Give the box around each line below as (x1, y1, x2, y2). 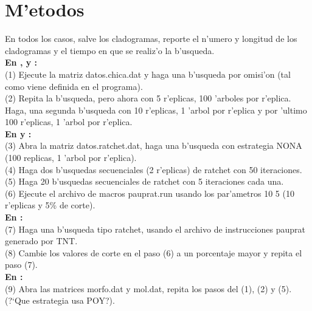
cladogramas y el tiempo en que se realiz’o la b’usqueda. (5, 44, 215, 56)
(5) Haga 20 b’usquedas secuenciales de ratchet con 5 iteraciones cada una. (5, 175, 284, 188)
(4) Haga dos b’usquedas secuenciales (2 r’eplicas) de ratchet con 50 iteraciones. (5, 163, 302, 176)
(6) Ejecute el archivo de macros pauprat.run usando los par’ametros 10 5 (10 (5, 186, 294, 199)
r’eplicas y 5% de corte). (5, 199, 95, 211)
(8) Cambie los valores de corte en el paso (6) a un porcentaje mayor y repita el (5, 246, 302, 259)
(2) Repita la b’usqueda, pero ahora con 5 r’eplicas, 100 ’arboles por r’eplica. (5, 92, 291, 104)
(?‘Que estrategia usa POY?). (5, 294, 115, 307)
